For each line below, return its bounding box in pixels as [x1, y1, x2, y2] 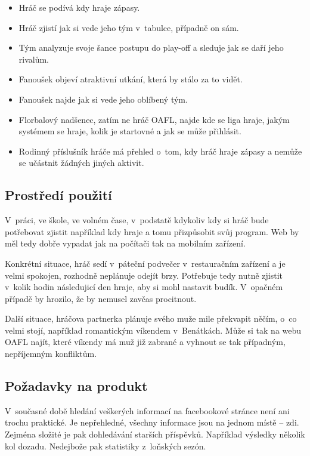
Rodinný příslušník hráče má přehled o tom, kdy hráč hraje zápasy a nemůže [18, 144, 302, 157]
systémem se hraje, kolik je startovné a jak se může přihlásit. [18, 125, 241, 137]
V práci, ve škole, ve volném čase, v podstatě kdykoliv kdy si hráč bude [5, 214, 269, 226]
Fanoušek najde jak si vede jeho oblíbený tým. [18, 93, 188, 105]
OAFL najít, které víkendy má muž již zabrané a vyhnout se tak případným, [5, 335, 286, 348]
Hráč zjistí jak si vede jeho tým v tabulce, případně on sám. [18, 21, 239, 33]
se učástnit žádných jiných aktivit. [18, 156, 144, 169]
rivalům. [18, 53, 49, 65]
